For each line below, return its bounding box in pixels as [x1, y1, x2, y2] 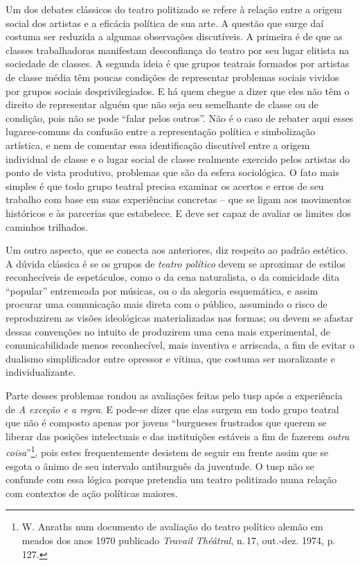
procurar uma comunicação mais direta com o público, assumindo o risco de [6, 297, 327, 311]
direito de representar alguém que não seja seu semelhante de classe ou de [6, 97, 318, 112]
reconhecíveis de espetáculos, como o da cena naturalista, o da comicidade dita [6, 270, 340, 284]
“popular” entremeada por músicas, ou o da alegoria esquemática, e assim [6, 283, 318, 297]
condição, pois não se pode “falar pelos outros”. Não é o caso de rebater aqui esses [6, 110, 354, 125]
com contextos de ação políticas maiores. [6, 485, 178, 500]
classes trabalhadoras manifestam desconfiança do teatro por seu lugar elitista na [6, 42, 350, 57]
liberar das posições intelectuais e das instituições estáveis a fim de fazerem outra [6, 428, 350, 443]
